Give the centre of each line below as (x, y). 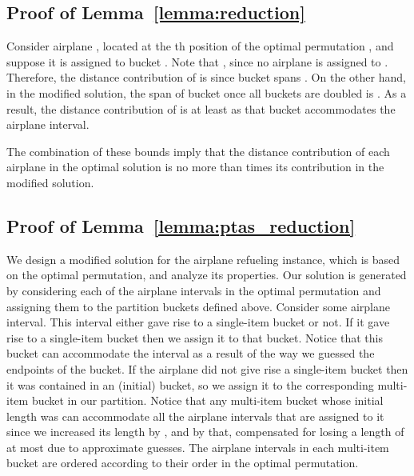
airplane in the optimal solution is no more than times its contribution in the (195, 167)
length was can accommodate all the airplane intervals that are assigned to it (195, 416)
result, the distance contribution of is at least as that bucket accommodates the (201, 108)
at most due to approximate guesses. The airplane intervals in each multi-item (198, 447)
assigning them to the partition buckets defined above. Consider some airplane (199, 306)
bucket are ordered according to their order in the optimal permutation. (183, 463)
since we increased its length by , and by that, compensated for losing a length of (205, 432)
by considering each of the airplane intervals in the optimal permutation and (194, 290)
